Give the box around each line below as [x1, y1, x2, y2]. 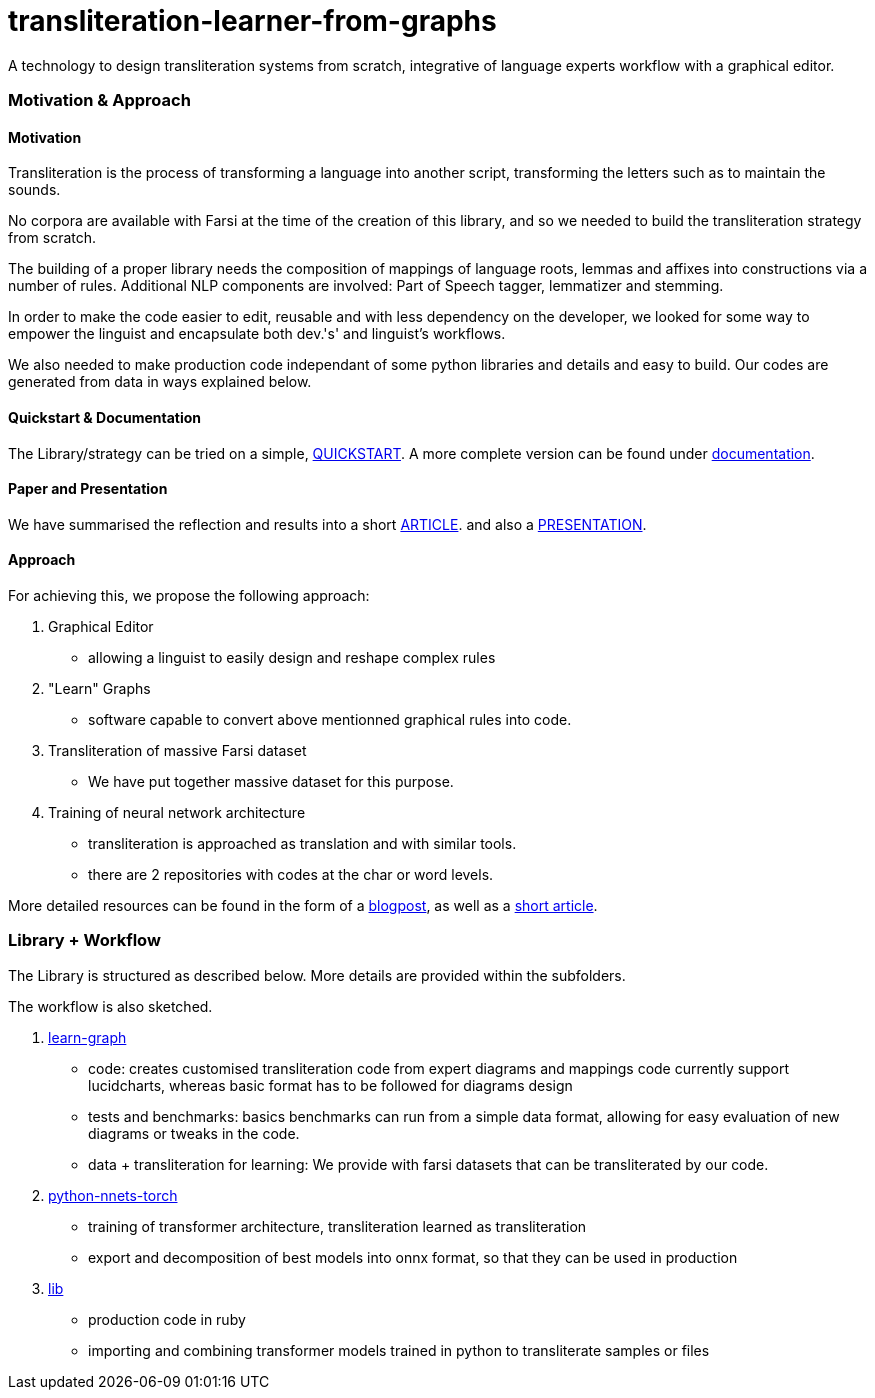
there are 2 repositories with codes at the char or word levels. [88, 866, 494, 883]
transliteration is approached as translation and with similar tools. [88, 835, 517, 852]
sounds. [8, 181, 61, 199]
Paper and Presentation [8, 480, 168, 498]
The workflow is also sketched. [8, 997, 213, 1015]
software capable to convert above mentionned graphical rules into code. [88, 711, 572, 728]
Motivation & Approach [8, 90, 191, 111]
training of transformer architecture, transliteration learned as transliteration [88, 1217, 587, 1235]
